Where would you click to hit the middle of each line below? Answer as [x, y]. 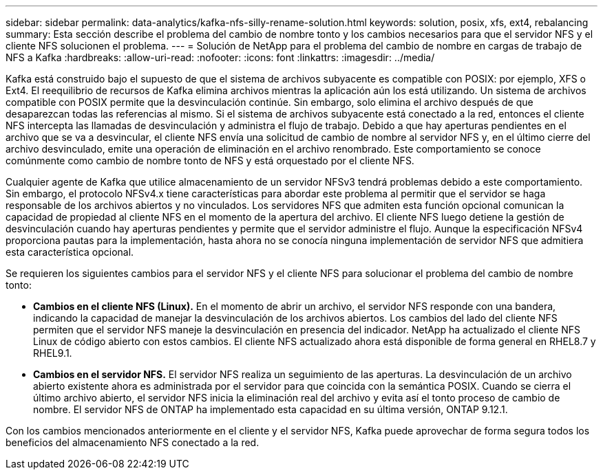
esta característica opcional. [70, 252]
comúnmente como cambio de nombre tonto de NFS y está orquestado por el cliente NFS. [210, 161]
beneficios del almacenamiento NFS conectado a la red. [133, 442]
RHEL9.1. [53, 353]
